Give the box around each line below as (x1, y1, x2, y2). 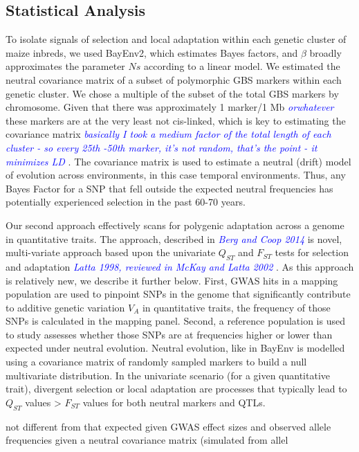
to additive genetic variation (6, 300, 125, 314)
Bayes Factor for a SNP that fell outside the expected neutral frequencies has (6, 181, 333, 195)
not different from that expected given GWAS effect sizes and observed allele (6, 419, 331, 433)
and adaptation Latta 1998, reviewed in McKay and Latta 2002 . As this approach (6, 259, 354, 273)
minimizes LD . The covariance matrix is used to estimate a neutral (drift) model (6, 154, 351, 168)
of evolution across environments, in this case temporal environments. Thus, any (6, 168, 346, 182)
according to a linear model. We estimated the (144, 59, 340, 73)
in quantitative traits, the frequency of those (142, 300, 331, 314)
